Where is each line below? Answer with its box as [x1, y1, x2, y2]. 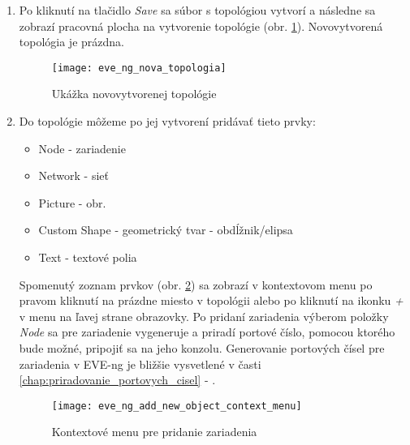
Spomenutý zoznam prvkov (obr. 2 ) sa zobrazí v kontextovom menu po [19, 276, 373, 293]
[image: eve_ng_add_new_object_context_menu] [51, 400, 302, 412]
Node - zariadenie [38, 139, 126, 156]
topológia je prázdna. [19, 33, 124, 50]
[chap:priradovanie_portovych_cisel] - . [19, 371, 216, 388]
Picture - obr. [38, 194, 106, 211]
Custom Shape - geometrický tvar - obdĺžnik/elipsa [38, 221, 293, 238]
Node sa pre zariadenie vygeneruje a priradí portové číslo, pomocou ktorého [19, 323, 395, 340]
